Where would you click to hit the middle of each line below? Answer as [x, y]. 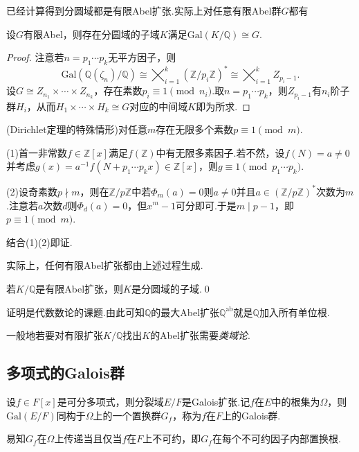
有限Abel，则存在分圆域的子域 [92, 34]
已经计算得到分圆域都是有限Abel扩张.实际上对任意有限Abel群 [144, 10]
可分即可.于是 [206, 205]
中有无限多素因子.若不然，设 [220, 152]
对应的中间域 [159, 106]
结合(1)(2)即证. [39, 242]
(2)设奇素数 [32, 191]
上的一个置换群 [127, 415]
